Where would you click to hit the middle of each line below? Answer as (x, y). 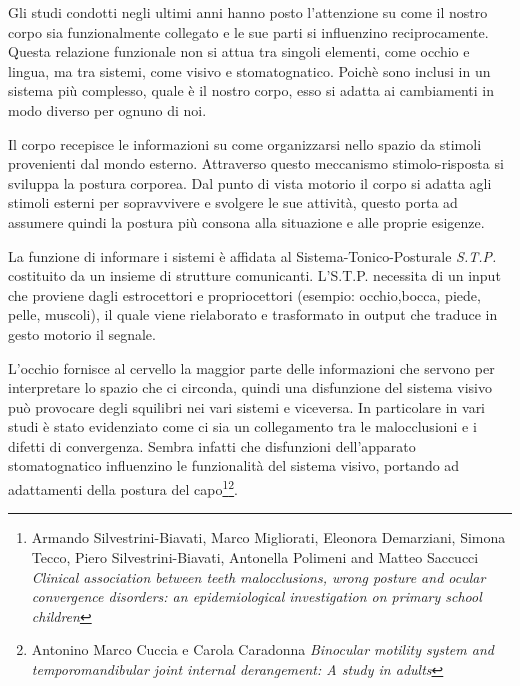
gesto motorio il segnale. (82, 333)
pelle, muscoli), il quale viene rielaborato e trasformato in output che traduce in (253, 314)
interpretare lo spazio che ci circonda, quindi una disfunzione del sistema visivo (250, 387)
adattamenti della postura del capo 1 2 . (123, 487)
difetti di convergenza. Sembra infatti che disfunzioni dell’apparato (212, 445)
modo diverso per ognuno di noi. (107, 109)
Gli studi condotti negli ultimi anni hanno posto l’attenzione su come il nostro (248, 12)
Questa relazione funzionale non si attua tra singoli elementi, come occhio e (239, 51)
